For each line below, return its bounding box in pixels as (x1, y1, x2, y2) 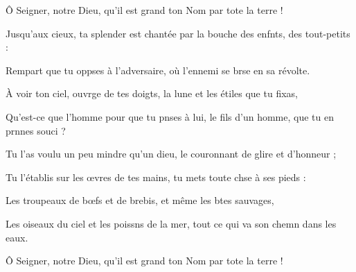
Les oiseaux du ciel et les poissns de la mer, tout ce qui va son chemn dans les (6, 216, 337, 230)
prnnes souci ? (6, 123, 66, 137)
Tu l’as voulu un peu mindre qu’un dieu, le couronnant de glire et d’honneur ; (6, 146, 337, 161)
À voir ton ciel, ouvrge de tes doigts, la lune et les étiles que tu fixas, (6, 86, 298, 101)
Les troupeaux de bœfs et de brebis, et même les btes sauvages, (6, 193, 274, 207)
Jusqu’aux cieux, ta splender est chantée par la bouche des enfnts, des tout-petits (6, 26, 350, 40)
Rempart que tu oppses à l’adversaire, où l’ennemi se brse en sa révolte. (6, 62, 310, 77)
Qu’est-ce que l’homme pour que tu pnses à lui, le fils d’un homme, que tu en (6, 109, 334, 124)
